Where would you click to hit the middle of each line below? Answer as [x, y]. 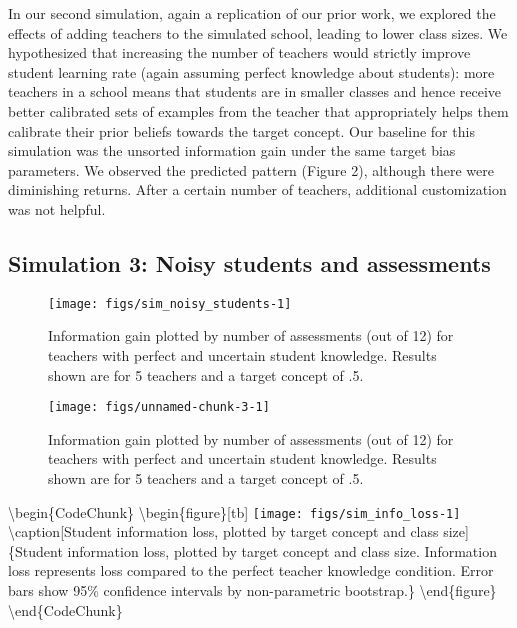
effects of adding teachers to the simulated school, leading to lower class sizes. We [258, 32]
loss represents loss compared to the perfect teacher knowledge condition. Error [251, 570]
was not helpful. [57, 208]
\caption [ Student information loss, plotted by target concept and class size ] [238, 531]
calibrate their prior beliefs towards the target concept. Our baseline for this [241, 130]
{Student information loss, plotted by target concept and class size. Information [252, 550]
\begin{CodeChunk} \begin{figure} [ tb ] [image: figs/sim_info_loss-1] [234, 511]
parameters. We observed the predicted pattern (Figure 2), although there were [251, 169]
